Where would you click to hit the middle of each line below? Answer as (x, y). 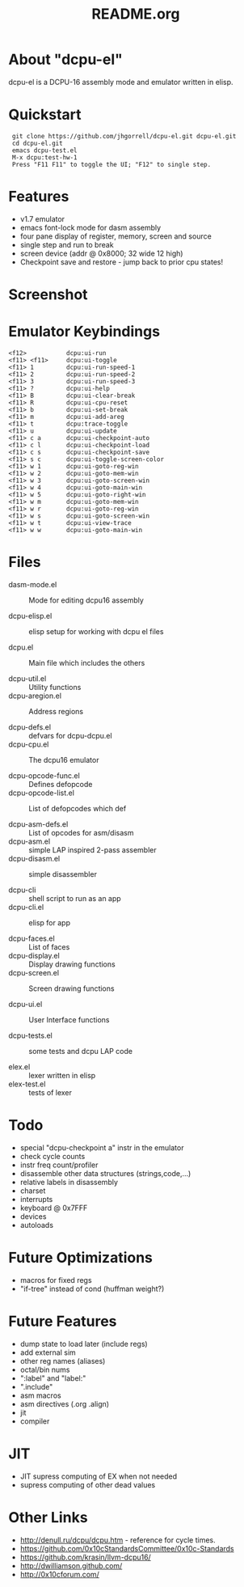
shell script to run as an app (75, 898)
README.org (136, 14)
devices (33, 1216)
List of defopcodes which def (78, 808)
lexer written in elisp (62, 1075)
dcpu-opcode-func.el (44, 775)
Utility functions (55, 687)
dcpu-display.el (34, 955)
